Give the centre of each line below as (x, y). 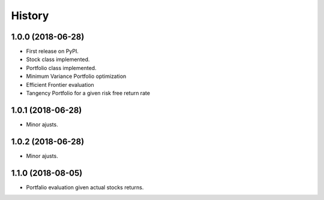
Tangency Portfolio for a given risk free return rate (88, 93)
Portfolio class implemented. (61, 68)
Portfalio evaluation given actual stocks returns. (85, 187)
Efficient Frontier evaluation (60, 84)
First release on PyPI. (52, 51)
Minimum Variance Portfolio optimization (76, 76)
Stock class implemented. (58, 59)
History (30, 16)
